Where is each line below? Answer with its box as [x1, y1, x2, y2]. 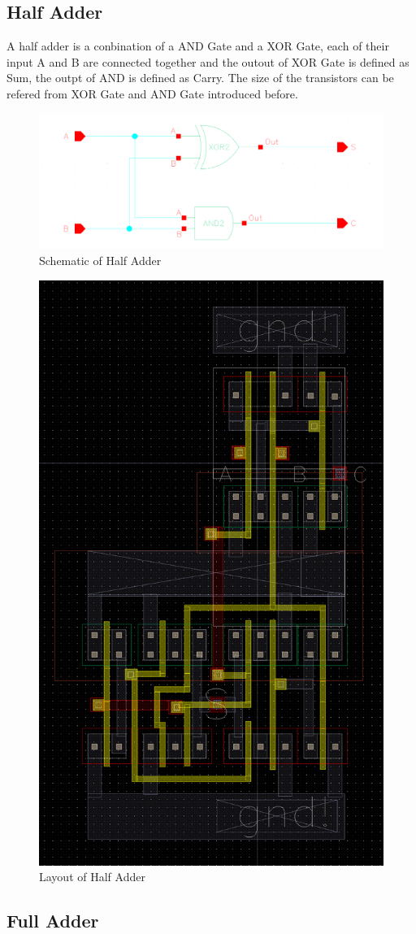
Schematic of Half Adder [39, 252, 162, 269]
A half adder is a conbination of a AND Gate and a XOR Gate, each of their [6, 37, 389, 54]
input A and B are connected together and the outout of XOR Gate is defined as [6, 53, 409, 70]
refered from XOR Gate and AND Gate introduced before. [6, 85, 298, 102]
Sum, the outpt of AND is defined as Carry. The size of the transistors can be [6, 69, 394, 86]
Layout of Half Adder [39, 868, 145, 885]
